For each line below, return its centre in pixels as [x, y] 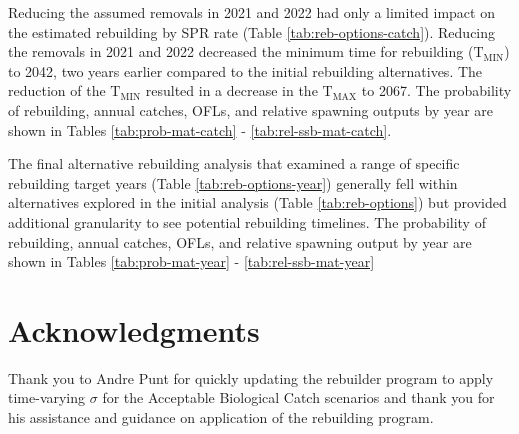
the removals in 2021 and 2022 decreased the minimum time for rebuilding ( [241, 51]
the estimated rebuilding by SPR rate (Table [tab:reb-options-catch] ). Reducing [252, 31]
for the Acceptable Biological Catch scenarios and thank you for [298, 397]
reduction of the [57, 90]
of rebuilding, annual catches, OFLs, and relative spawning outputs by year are [251, 109]
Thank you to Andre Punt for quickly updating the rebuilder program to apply [251, 377]
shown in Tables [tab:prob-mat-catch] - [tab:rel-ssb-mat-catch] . [200, 129]
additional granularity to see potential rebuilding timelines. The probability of [247, 221]
